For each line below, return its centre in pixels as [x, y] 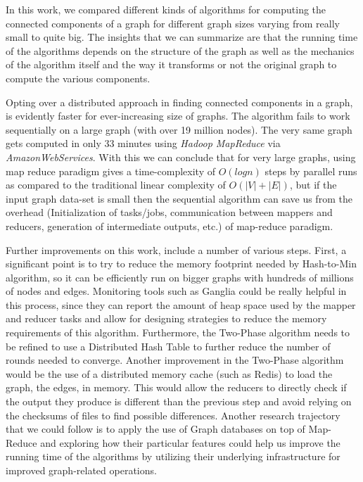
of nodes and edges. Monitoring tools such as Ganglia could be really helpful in [176, 291]
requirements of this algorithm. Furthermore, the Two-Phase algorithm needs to [178, 332]
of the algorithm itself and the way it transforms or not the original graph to [171, 64]
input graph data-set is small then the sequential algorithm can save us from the [179, 198]
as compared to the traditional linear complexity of [116, 185]
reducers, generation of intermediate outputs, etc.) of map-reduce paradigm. [170, 226]
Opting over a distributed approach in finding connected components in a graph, [179, 102]
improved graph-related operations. [81, 470]
